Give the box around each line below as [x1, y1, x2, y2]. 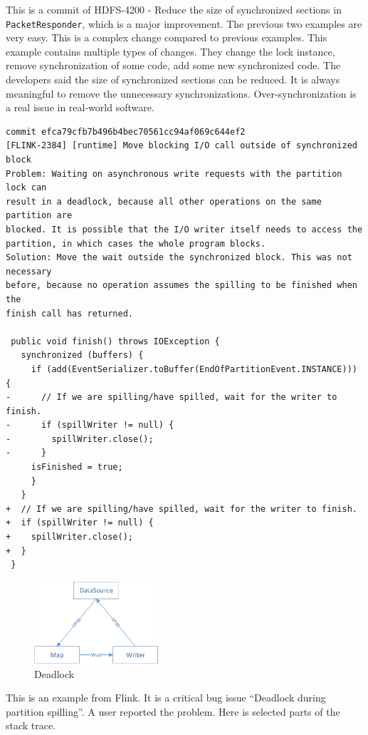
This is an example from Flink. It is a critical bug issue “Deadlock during [6, 690, 326, 705]
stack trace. [6, 718, 56, 733]
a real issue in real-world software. [6, 100, 154, 115]
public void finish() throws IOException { [11, 336, 220, 346]
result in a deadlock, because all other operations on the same [6, 196, 322, 207]
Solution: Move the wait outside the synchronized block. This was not [6, 252, 352, 263]
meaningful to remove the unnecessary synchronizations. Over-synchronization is [6, 86, 357, 101]
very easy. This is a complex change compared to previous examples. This [6, 30, 327, 45]
